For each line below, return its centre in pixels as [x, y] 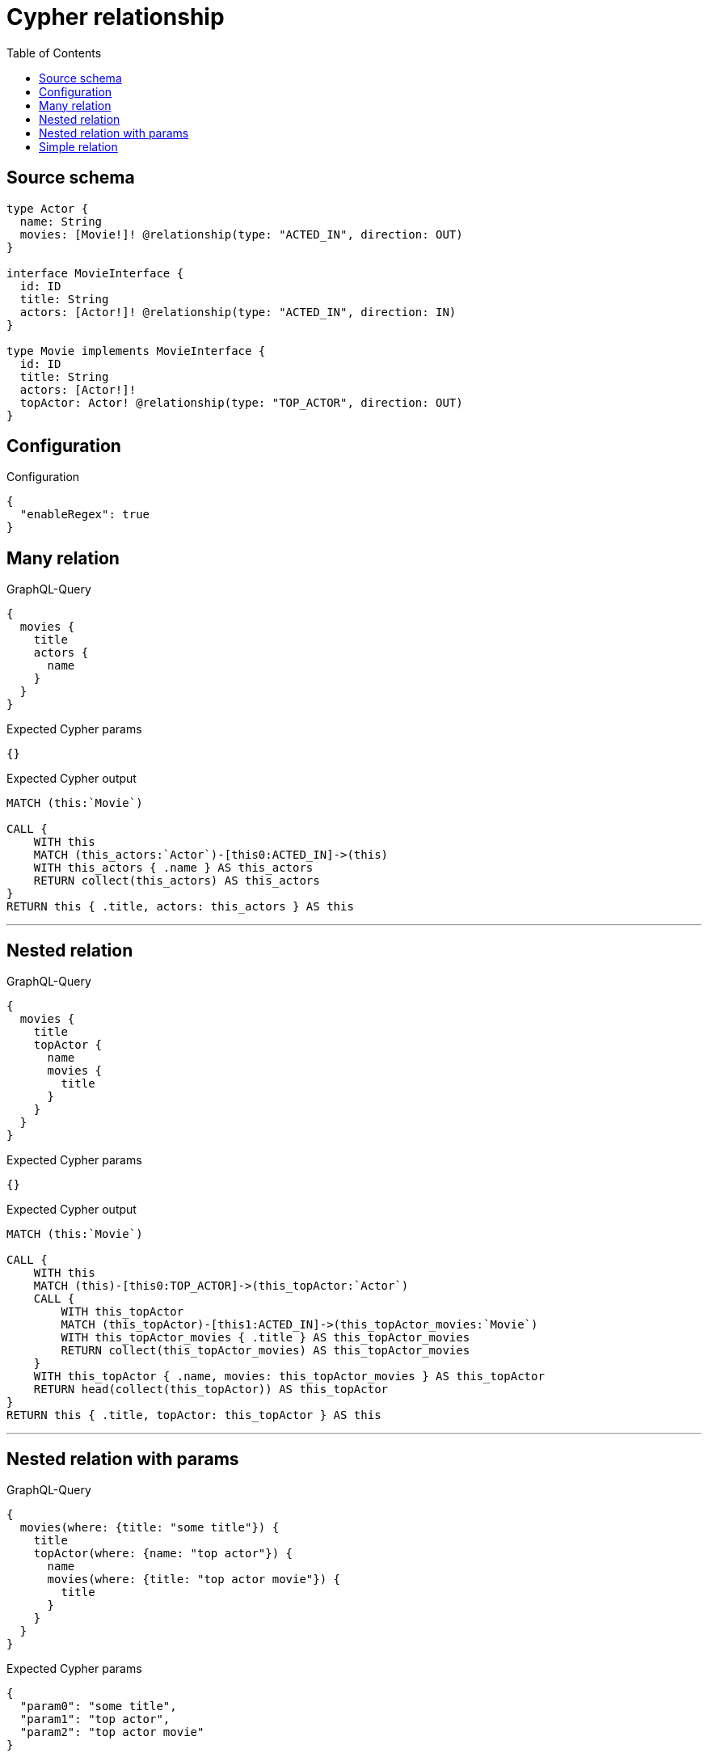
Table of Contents [54, 53]
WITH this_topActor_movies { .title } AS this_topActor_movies [265, 1338]
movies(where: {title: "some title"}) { [150, 1527]
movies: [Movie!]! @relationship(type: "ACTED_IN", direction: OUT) [241, 234]
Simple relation [78, 146]
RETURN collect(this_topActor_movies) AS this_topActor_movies [265, 1351]
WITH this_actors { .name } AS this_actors [173, 868]
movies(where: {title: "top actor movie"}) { [194, 1579]
